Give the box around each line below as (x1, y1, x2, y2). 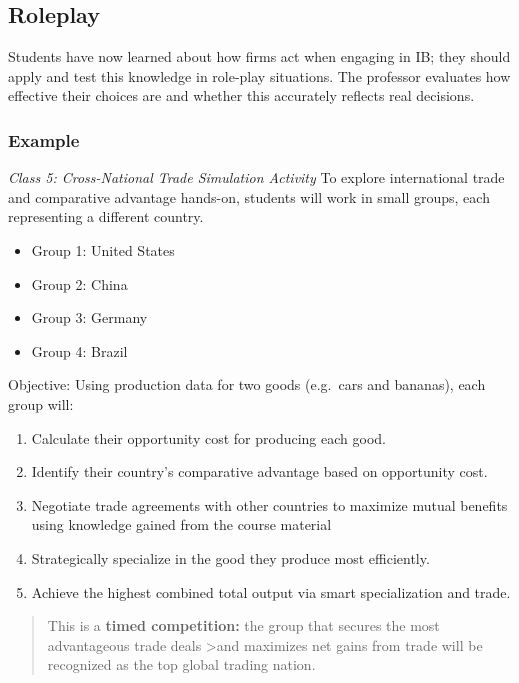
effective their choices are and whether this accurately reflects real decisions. (8, 85, 475, 106)
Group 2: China (31, 273, 128, 294)
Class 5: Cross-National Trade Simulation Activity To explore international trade (8, 167, 505, 188)
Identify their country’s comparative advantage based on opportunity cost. (31, 461, 488, 482)
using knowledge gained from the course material (31, 514, 332, 535)
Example (8, 127, 80, 152)
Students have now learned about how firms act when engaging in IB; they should (8, 46, 511, 67)
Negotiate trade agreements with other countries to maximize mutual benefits (31, 494, 508, 515)
